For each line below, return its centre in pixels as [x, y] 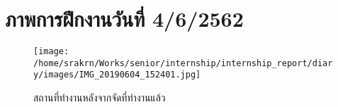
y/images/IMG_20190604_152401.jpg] [117, 75]
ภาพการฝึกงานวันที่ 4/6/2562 [124, 19]
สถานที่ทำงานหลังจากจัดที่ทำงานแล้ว [100, 97]
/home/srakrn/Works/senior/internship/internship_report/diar [183, 63]
